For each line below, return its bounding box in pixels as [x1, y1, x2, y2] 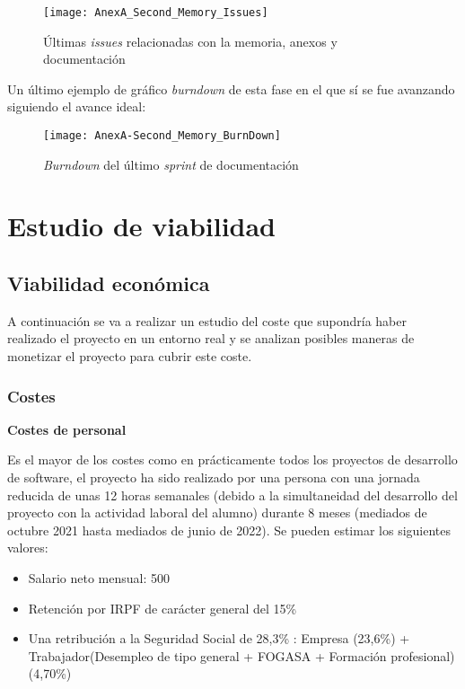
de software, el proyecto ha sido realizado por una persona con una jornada [7, 468, 420, 487]
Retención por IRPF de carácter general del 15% [28, 598, 297, 617]
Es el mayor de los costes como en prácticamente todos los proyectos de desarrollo [7, 450, 458, 469]
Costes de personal [7, 420, 127, 438]
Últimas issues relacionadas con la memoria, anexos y [43, 31, 338, 50]
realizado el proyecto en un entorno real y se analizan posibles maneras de [7, 329, 415, 348]
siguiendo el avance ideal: [7, 97, 146, 116]
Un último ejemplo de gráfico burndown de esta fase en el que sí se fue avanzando [7, 79, 455, 98]
